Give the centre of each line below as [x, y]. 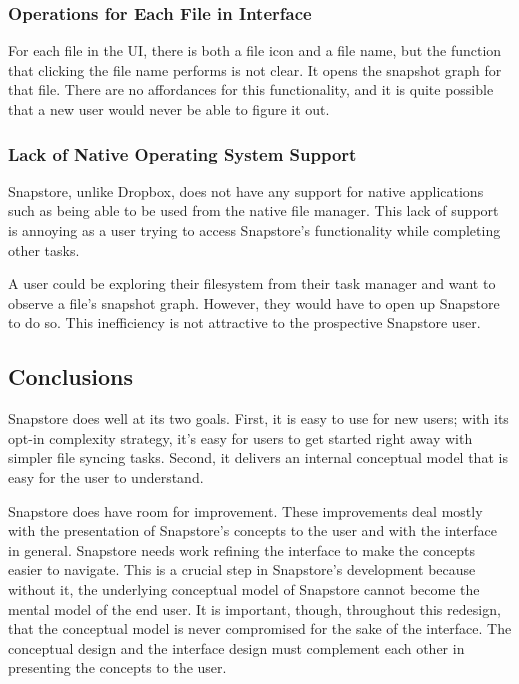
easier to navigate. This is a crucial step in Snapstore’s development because [242, 569]
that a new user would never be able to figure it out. [169, 109]
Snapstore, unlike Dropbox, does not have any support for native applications [246, 190]
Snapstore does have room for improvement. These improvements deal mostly [245, 510]
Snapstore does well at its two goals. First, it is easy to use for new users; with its [258, 418]
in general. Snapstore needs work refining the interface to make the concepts [242, 549]
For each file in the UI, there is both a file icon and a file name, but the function [255, 50]
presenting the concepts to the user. [117, 667]
